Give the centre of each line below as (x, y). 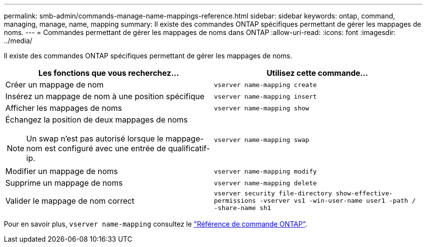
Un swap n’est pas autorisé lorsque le (95, 139)
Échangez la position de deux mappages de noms (97, 120)
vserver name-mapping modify (266, 171)
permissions (235, 201)
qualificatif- (189, 148)
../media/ (18, 41)
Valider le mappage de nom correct (70, 201)
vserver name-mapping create (266, 85)
